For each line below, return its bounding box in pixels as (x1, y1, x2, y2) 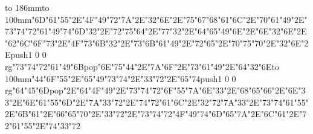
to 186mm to (5, 1, 50, 13)
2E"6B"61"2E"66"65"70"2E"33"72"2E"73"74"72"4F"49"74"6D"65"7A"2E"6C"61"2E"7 (5, 107, 307, 120)
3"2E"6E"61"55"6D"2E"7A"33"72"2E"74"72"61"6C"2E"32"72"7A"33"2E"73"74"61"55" (5, 95, 309, 108)
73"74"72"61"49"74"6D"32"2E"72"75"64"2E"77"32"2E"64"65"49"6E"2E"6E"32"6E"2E (5, 25, 307, 37)
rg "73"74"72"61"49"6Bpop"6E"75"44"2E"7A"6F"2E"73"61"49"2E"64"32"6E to (5, 60, 279, 72)
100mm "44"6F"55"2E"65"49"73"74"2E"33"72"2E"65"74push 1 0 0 (5, 72, 236, 85)
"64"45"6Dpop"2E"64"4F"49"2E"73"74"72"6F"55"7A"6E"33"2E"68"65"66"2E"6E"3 (12, 84, 306, 97)
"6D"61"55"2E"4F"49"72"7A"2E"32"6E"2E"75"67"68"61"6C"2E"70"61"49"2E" (31, 13, 308, 25)
